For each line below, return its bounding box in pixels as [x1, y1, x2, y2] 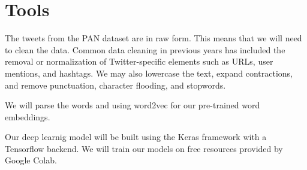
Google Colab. [5, 154, 57, 166]
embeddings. [5, 110, 50, 123]
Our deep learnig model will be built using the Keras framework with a [5, 130, 267, 143]
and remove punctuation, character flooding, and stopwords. [5, 78, 226, 91]
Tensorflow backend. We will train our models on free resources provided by [5, 142, 283, 154]
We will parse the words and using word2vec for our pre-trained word [5, 99, 260, 111]
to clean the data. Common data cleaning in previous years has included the [5, 43, 285, 56]
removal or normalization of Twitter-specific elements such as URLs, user [5, 55, 273, 68]
